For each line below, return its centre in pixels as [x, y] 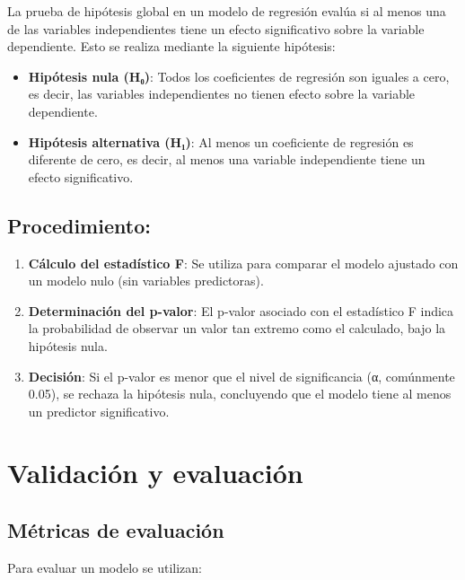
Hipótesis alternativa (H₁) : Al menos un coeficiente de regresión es [221, 141]
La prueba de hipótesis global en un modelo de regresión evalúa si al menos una [227, 11]
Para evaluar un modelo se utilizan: [105, 567]
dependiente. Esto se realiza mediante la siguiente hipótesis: [171, 46]
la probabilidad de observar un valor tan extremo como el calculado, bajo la [237, 328]
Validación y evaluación [155, 473]
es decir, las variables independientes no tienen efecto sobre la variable [222, 94]
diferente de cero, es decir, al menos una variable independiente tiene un [227, 159]
